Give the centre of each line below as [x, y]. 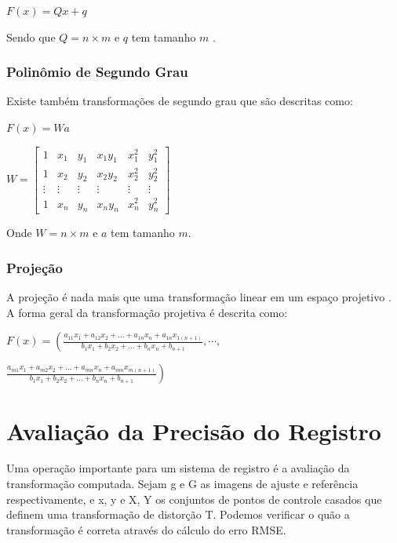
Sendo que [31, 36]
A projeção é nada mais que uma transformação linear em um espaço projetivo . [199, 297]
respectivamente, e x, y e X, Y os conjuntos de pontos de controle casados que [194, 499]
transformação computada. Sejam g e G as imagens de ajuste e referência [182, 484]
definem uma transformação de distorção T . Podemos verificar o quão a [178, 514]
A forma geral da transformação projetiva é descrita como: [147, 312]
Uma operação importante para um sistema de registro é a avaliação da [178, 468]
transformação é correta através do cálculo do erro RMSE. [146, 529]
